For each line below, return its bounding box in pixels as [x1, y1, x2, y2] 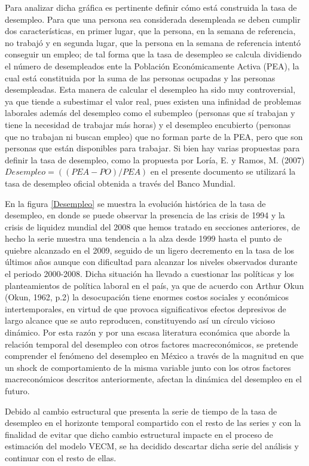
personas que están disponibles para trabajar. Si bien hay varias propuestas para [5, 142, 300, 154]
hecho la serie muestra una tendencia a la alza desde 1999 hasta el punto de [5, 232, 282, 245]
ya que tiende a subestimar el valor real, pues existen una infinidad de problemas [5, 95, 301, 107]
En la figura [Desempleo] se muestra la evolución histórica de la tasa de [5, 197, 266, 209]
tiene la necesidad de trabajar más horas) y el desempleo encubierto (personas [5, 118, 291, 130]
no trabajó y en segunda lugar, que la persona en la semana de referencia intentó [5, 36, 301, 48]
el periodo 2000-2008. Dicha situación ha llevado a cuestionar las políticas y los [5, 267, 295, 280]
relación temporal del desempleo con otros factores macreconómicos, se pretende [5, 337, 298, 350]
